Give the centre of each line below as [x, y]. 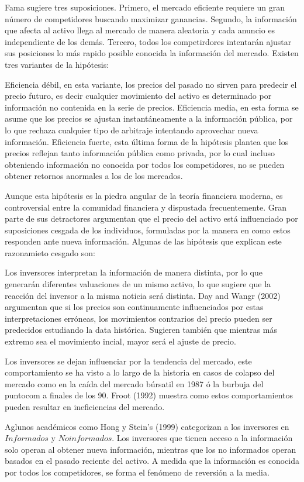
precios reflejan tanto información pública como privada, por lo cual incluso [140, 153]
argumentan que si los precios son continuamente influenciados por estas [134, 307]
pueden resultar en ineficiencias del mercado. [85, 407]
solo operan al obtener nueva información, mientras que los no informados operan [151, 449]
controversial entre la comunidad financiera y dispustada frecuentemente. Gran [146, 207]
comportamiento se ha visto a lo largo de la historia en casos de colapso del [140, 372]
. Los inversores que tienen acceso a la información [202, 438]
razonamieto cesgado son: [50, 252]
